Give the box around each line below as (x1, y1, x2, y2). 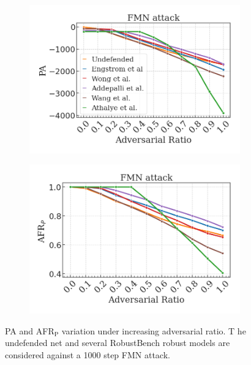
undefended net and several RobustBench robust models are (5, 336, 230, 349)
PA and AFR (5, 324, 54, 337)
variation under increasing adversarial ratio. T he (61, 324, 246, 337)
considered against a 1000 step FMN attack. (5, 348, 170, 361)
